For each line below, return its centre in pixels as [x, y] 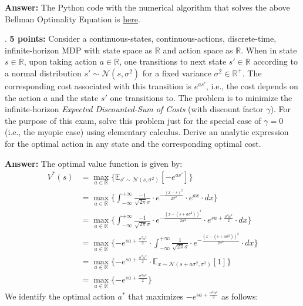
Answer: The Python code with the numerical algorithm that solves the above [147, 7]
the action [23, 97]
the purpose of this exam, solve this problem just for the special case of [133, 120]
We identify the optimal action [60, 296]
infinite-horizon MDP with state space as [79, 50]
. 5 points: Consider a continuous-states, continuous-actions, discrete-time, [141, 38]
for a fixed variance [177, 73]
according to [275, 61]
